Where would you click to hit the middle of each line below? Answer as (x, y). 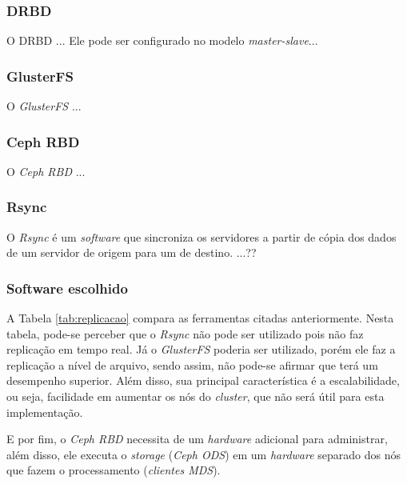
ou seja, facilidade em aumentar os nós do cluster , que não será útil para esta (196, 396)
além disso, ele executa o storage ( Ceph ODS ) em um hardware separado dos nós (204, 454)
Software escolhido (67, 288)
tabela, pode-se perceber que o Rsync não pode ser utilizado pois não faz (185, 333)
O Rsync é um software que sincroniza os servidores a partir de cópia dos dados (202, 236)
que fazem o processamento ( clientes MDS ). (114, 470)
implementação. (45, 412)
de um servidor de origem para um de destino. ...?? (132, 252)
